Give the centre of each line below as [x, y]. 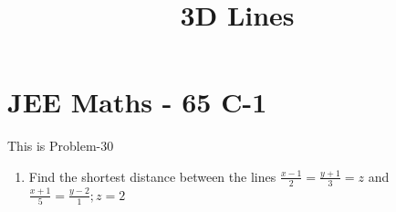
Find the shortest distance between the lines [152, 176]
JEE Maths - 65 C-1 [137, 102]
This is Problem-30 [61, 146]
